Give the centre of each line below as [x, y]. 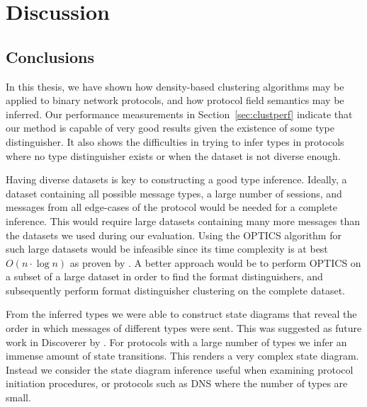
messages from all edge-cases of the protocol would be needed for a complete [171, 207]
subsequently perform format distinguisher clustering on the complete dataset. [176, 290]
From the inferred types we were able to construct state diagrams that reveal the [181, 314]
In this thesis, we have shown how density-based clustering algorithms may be [175, 86]
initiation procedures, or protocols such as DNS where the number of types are [177, 383]
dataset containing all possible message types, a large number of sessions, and [174, 193]
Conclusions [50, 56]
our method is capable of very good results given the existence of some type [170, 128]
